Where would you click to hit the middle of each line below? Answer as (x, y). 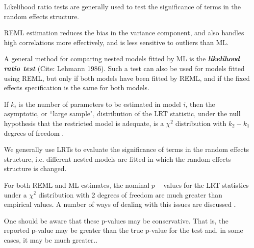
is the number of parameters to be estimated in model (100, 104)
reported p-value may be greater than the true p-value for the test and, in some (124, 230)
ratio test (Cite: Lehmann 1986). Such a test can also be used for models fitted (124, 68)
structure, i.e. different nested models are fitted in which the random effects (117, 159)
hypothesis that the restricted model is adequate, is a (84, 123)
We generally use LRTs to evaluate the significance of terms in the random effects (127, 149)
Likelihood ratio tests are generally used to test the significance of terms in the (122, 6)
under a (15, 194)
